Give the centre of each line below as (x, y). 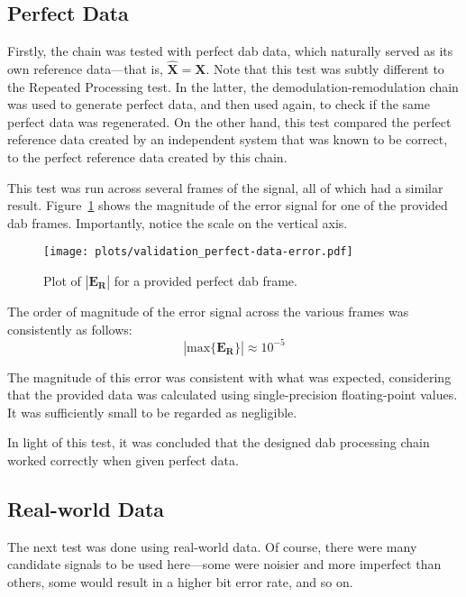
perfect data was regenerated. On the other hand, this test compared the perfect (229, 121)
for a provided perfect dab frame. (206, 281)
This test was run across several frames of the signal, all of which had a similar (225, 187)
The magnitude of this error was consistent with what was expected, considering (229, 377)
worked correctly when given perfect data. (123, 460)
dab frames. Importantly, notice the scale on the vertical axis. (178, 222)
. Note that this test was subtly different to (325, 69)
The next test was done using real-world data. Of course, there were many (212, 546)
